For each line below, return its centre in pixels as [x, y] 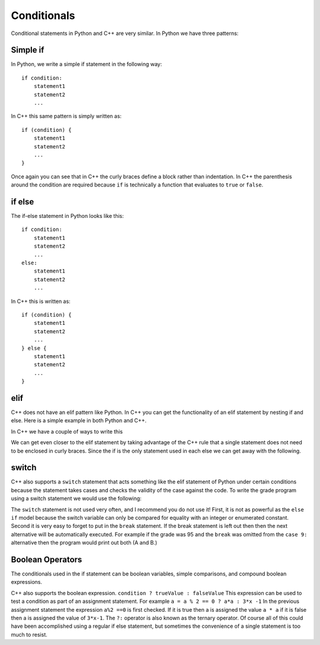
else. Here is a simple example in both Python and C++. [79, 420]
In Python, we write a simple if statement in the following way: [87, 64]
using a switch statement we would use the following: [76, 498]
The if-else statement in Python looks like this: [67, 216]
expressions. [27, 582]
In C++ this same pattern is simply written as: [66, 116]
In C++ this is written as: [41, 301]
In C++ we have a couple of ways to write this [67, 431]
